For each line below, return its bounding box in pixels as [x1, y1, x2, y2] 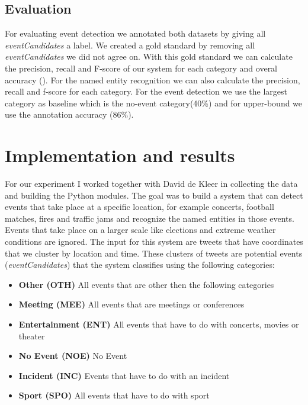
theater [18, 329, 45, 342]
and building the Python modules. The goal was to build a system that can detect [5, 189, 303, 201]
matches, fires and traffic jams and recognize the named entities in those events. [5, 212, 294, 224]
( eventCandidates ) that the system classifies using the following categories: [5, 258, 275, 271]
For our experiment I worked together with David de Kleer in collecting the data [5, 177, 298, 190]
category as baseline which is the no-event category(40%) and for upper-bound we [5, 96, 303, 109]
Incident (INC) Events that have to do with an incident [18, 369, 230, 381]
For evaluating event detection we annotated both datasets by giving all [5, 27, 266, 40]
